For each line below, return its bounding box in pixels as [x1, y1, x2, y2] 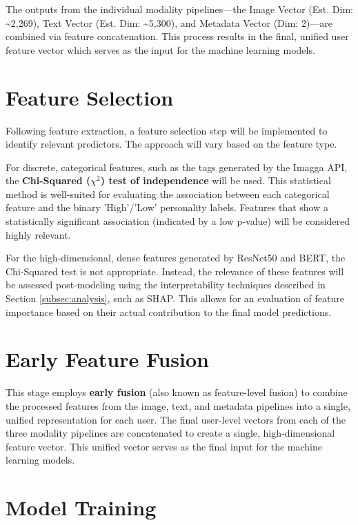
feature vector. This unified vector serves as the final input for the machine [6, 439, 322, 453]
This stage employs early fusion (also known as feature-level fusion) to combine [6, 385, 348, 399]
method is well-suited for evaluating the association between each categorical [6, 186, 330, 201]
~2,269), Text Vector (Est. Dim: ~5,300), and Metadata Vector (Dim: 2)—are [6, 15, 333, 30]
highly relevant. [6, 227, 71, 241]
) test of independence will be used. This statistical [100, 173, 331, 188]
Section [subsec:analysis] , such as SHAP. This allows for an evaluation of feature [6, 291, 344, 306]
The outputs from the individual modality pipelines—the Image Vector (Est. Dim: [6, 2, 353, 16]
